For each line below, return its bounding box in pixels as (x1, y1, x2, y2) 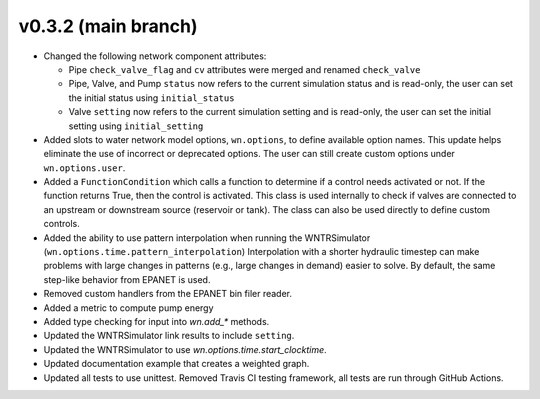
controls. (43, 218, 80, 230)
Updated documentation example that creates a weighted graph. (43, 358, 310, 370)
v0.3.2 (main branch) (18, 15, 199, 37)
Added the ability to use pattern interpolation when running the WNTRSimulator (43, 231, 371, 244)
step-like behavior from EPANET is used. (43, 273, 211, 285)
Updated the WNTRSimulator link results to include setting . (43, 330, 295, 342)
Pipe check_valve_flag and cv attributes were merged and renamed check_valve (68, 63, 421, 75)
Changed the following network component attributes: (43, 50, 267, 62)
